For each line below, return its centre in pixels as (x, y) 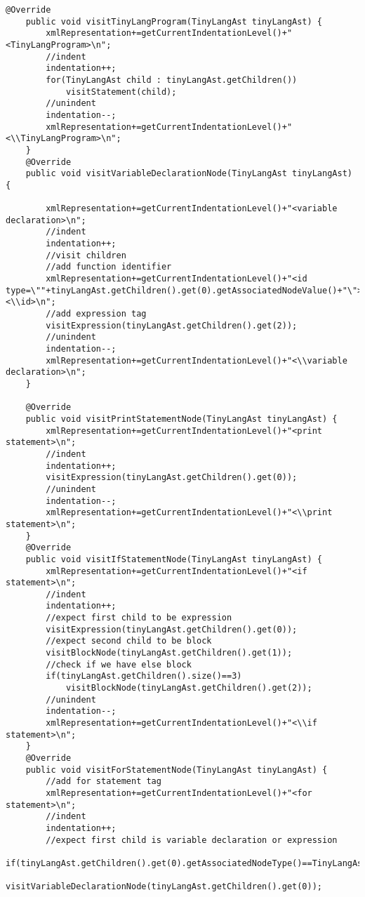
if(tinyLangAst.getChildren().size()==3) (144, 676)
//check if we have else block (119, 664)
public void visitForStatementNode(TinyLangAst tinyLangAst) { (177, 770)
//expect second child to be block (129, 641)
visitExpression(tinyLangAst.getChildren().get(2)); (172, 325)
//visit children (86, 255)
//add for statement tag (104, 782)
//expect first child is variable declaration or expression (192, 840)
